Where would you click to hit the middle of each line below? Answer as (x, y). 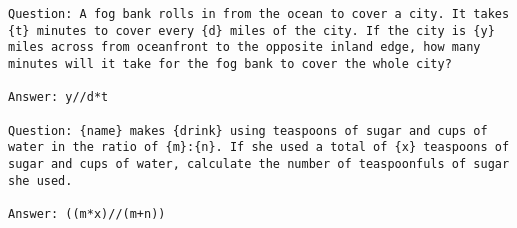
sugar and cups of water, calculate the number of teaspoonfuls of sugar (259, 163)
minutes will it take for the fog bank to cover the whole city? (230, 63)
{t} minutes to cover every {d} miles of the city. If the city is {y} (251, 30)
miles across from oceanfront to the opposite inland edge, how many (244, 47)
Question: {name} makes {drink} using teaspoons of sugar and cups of (248, 130)
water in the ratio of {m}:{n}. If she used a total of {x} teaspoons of (259, 147)
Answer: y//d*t (58, 97)
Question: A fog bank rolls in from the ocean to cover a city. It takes (259, 14)
